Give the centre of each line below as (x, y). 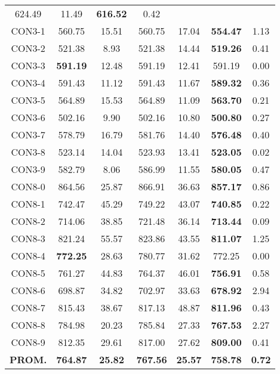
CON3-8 (28, 152)
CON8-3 (28, 238)
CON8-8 (28, 325)
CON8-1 (28, 204)
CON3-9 (28, 169)
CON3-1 (28, 31)
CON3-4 (28, 83)
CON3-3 (28, 65)
